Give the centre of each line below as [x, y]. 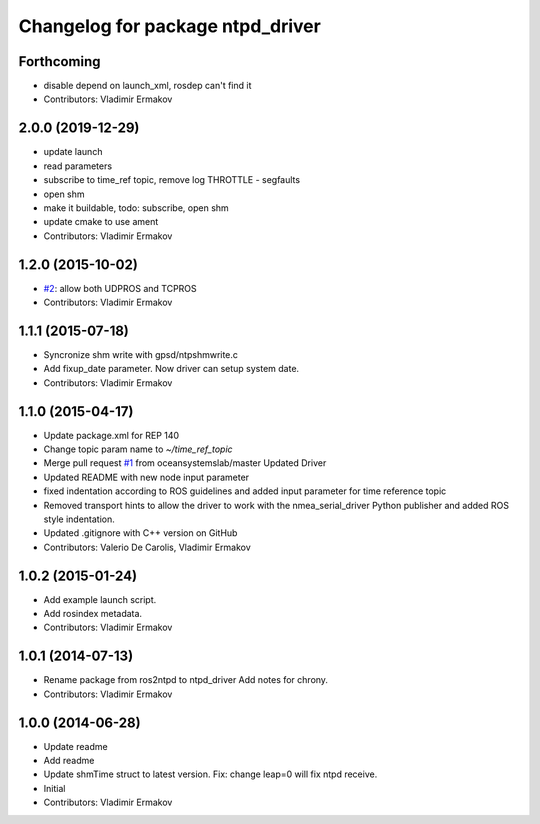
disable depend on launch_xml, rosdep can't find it [147, 86]
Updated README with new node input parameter [146, 477]
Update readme [76, 746]
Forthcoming [59, 61]
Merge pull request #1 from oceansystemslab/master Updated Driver [185, 463]
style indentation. [79, 519]
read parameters [78, 166]
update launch [73, 152]
